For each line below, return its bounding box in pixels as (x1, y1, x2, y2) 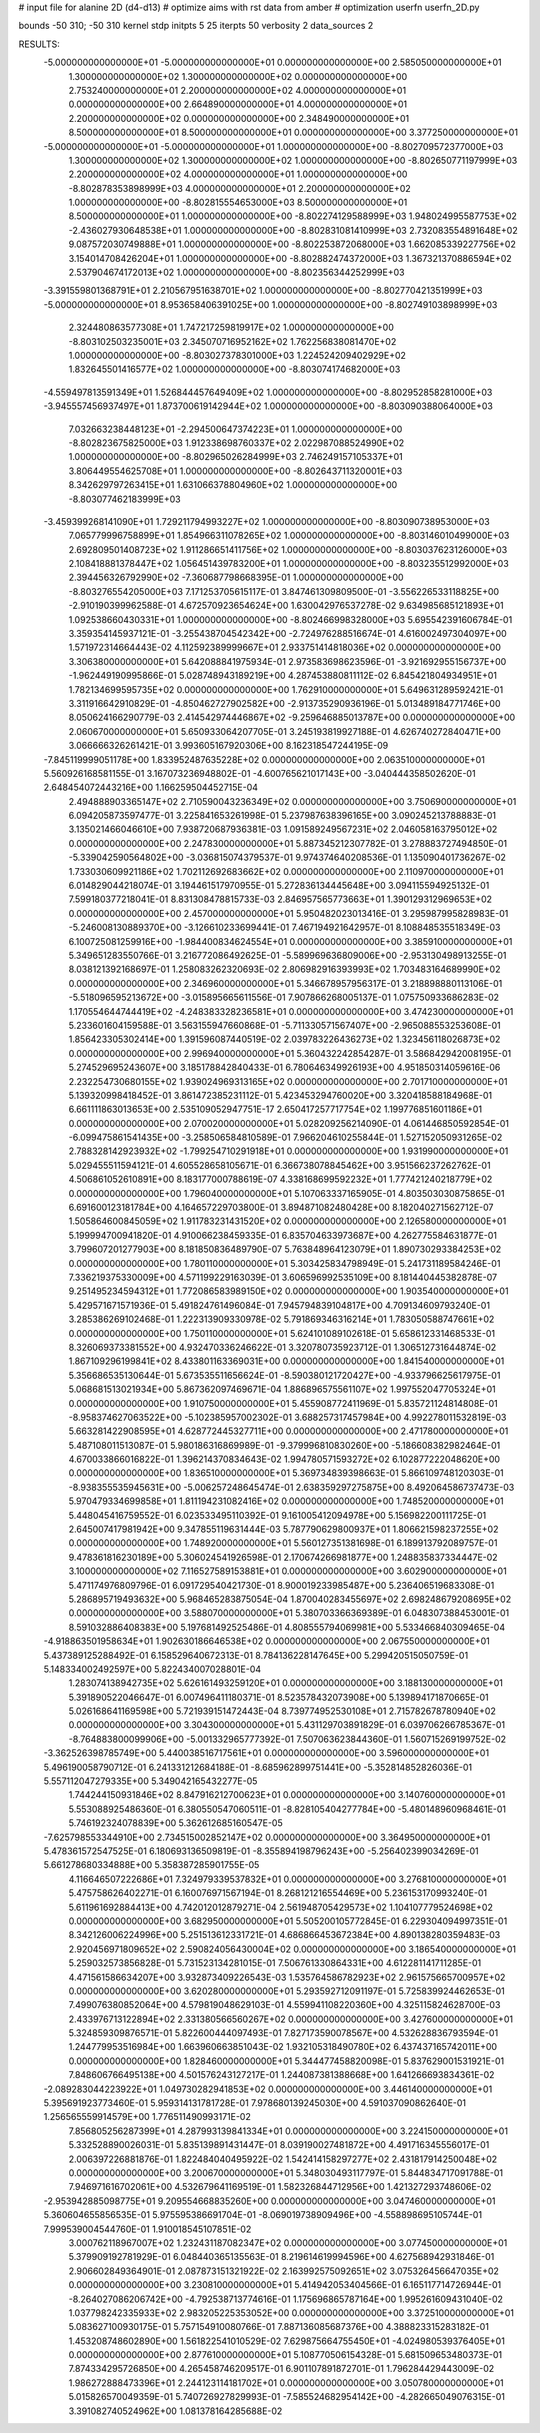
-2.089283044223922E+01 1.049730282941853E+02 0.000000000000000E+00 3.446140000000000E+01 (43, 2083, 493, 2095)
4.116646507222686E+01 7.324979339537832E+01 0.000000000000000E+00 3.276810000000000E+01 (68, 1873, 507, 1885)
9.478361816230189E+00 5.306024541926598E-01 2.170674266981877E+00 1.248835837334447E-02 (68, 1551, 499, 1563)
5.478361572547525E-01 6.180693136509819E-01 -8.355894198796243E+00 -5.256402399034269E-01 (43, 1845, 479, 1857)
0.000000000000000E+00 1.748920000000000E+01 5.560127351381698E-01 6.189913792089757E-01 (68, 1537, 498, 1549)
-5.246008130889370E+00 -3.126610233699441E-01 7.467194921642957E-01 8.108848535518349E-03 (68, 921, 501, 934)
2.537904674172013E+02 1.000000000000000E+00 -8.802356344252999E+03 (68, 266, 405, 279)
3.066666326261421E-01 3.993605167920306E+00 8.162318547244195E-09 (68, 740, 389, 752)
